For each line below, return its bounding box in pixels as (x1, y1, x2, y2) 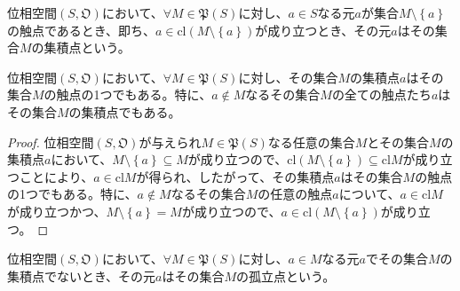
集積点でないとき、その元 (7, 266, 156, 285)
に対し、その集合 (238, 67, 338, 86)
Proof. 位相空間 (7, 132, 94, 151)
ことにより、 (19, 167, 94, 185)
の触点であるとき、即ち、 (7, 20, 155, 39)
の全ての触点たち (331, 85, 432, 104)
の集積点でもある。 (68, 102, 181, 121)
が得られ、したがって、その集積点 (136, 167, 335, 185)
